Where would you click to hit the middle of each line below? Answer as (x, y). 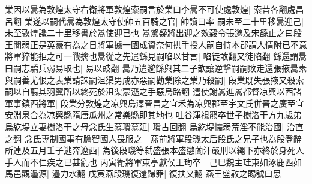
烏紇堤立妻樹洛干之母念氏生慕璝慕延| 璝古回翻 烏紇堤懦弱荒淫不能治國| (145, 126)
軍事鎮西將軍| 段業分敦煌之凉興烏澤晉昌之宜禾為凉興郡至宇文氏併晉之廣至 (150, 103)
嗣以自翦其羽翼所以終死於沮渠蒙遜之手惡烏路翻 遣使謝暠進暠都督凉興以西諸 (153, 91)
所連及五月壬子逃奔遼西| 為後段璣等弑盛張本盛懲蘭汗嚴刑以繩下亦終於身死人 (154, 150)
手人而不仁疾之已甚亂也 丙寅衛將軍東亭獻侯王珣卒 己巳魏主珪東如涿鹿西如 (153, 162)
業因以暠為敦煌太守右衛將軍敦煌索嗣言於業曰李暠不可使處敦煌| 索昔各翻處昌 (154, 9)
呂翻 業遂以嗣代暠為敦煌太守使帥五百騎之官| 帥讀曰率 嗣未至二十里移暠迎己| (154, 21)
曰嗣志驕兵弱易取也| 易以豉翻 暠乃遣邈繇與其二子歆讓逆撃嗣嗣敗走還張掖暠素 (156, 67)
